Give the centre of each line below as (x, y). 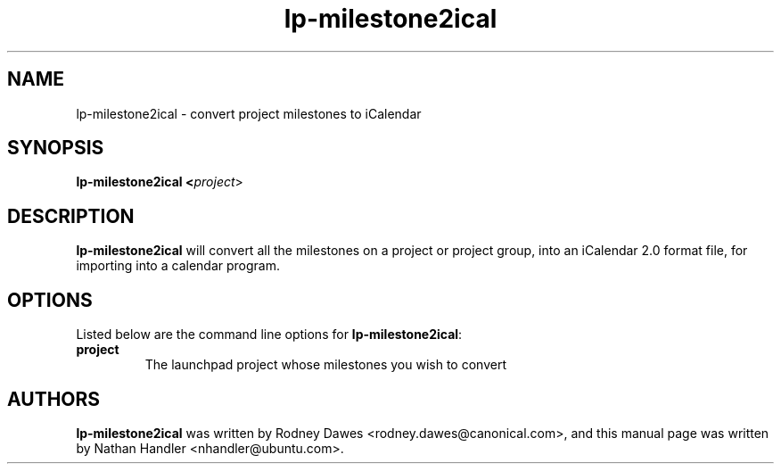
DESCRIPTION (71, 216)
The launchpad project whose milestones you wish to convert (325, 365)
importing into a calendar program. (178, 266)
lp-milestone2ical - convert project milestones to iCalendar (249, 113)
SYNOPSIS (56, 148)
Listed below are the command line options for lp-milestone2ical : (269, 335)
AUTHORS (54, 399)
